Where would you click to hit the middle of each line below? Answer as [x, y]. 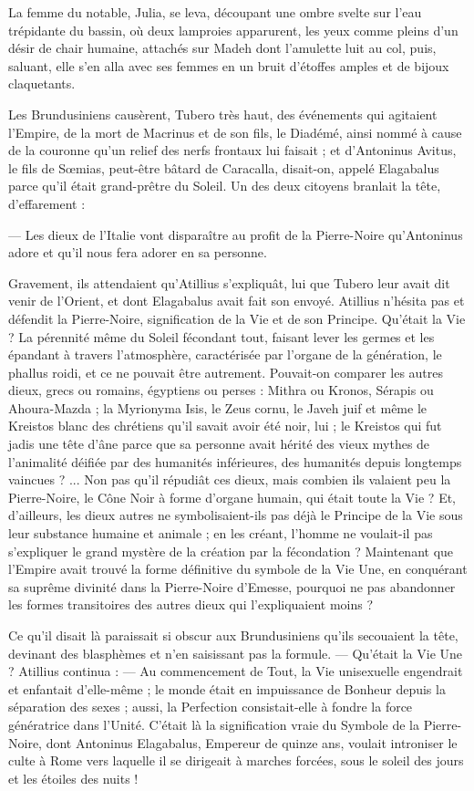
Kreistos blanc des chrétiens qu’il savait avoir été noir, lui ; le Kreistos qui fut [225, 426]
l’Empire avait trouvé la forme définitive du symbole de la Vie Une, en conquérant [238, 569]
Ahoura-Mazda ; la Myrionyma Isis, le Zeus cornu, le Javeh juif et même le [218, 407]
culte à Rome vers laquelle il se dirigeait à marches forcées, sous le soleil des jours [236, 760]
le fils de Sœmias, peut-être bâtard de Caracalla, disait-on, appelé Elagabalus [224, 167]
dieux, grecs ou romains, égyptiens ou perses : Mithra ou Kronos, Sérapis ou [221, 390]
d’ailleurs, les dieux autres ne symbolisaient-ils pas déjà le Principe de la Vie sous [236, 515]
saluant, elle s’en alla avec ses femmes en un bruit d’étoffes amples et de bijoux [229, 65]
